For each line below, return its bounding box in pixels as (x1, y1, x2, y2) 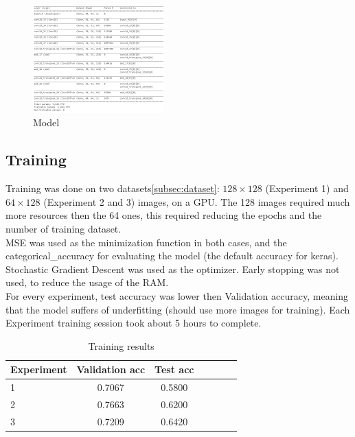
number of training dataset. (5, 222, 122, 235)
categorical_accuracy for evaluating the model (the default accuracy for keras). (5, 248, 339, 263)
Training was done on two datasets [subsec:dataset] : (5, 181, 220, 196)
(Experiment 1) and (265, 181, 349, 196)
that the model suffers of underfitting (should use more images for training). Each (5, 302, 350, 316)
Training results (88, 338, 154, 353)
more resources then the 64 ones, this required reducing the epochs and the (5, 208, 322, 222)
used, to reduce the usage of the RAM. (5, 275, 169, 290)
